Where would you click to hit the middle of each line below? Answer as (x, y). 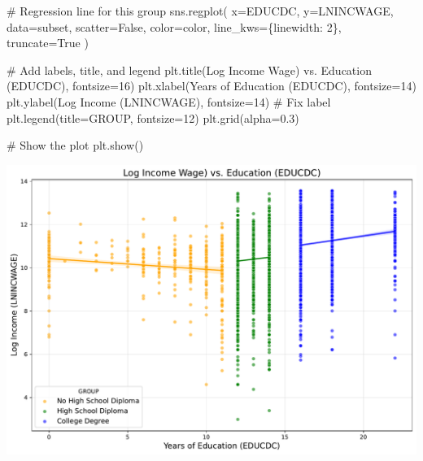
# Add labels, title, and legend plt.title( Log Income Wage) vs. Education (189, 70)
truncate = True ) (48, 43)
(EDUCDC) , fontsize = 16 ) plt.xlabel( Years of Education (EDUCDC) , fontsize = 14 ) (211, 86)
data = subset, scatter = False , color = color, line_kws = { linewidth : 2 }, (174, 26)
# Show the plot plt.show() (75, 145)
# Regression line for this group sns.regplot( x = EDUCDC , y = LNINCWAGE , (200, 11)
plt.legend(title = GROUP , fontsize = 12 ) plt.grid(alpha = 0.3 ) (153, 117)
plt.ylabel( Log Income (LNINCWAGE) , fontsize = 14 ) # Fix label (169, 101)
